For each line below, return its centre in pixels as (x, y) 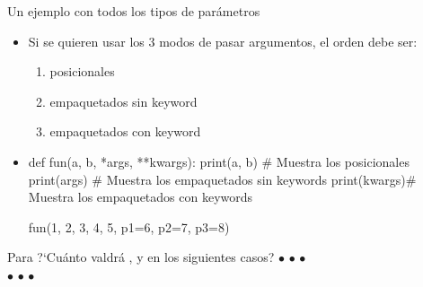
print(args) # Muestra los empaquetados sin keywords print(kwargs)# (222, 179)
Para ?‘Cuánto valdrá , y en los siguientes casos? (141, 257)
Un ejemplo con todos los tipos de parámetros (134, 11)
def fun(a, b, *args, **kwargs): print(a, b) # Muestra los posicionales (219, 161)
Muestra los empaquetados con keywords (141, 197)
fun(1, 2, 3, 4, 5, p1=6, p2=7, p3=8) (129, 226)
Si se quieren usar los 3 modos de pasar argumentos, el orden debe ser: (223, 41)
